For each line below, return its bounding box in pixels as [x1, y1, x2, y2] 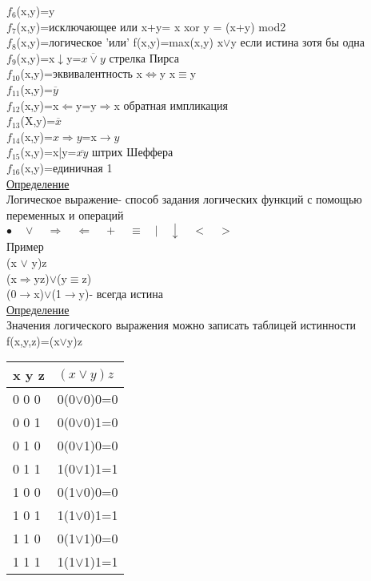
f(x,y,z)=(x [6, 332, 60, 349]
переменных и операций [6, 206, 124, 223]
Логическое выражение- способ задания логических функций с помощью [6, 191, 362, 208]
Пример [6, 238, 44, 255]
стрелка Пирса [109, 49, 179, 66]
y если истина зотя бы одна [230, 34, 365, 50]
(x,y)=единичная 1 [20, 159, 113, 176]
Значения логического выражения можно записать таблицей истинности [6, 317, 357, 333]
